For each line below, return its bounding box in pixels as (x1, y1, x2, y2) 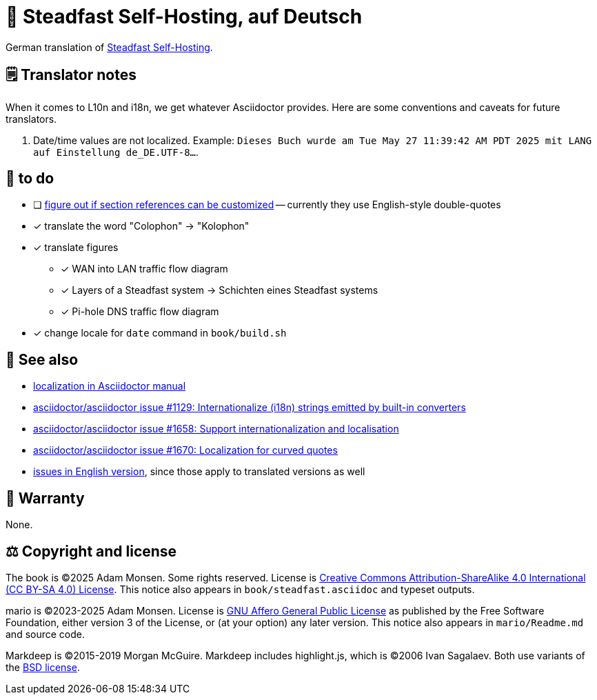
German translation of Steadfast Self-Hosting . (6, 41, 213, 53)
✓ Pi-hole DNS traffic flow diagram (61, 306, 219, 318)
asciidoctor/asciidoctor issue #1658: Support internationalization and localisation (33, 423, 399, 435)
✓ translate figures (33, 241, 119, 254)
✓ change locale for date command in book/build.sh (33, 327, 287, 339)
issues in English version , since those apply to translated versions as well (33, 466, 365, 478)
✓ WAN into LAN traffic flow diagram (61, 263, 228, 275)
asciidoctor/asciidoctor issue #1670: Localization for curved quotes (33, 444, 338, 457)
